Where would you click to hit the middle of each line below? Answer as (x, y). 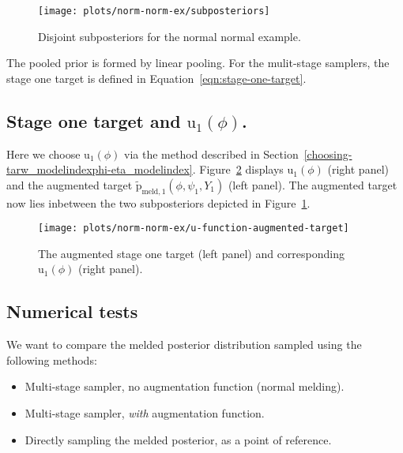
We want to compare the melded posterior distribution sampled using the (184, 344)
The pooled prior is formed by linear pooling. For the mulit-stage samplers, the (198, 63)
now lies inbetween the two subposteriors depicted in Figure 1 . (158, 202)
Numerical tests (72, 311)
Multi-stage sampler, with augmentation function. (145, 413)
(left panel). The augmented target (313, 184)
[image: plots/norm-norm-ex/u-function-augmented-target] (194, 228)
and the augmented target (70, 184)
